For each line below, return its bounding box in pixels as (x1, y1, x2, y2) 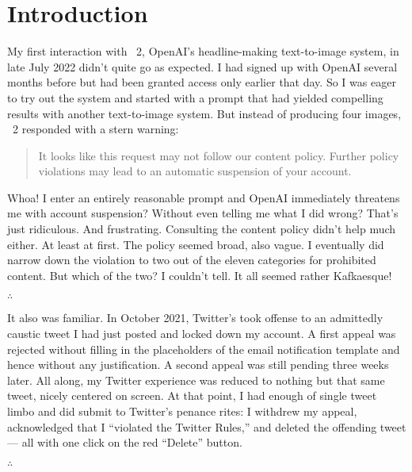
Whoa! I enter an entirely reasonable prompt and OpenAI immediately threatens (7, 189, 400, 205)
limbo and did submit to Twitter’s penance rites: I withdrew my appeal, (7, 403, 357, 419)
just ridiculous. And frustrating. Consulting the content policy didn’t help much (7, 221, 396, 237)
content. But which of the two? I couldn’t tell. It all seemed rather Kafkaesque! (7, 267, 392, 283)
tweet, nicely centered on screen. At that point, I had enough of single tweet (7, 387, 377, 404)
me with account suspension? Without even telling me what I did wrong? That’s (7, 205, 399, 221)
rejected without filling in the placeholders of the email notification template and (7, 340, 400, 357)
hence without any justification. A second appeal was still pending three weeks (7, 356, 389, 373)
